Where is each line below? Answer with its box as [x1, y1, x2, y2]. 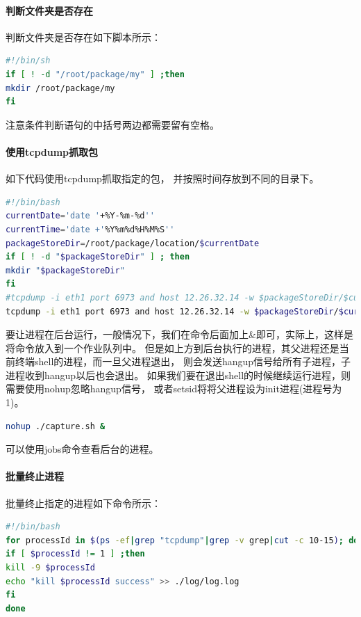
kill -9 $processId [6, 563, 95, 573]
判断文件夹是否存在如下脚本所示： [6, 29, 161, 44]
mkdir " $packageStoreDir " [6, 265, 125, 275]
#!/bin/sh [6, 56, 51, 66]
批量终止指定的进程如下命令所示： [6, 495, 161, 510]
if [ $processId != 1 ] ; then [6, 549, 145, 559]
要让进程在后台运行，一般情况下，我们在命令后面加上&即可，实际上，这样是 [6, 327, 353, 342]
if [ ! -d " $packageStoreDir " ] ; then [6, 252, 190, 262]
